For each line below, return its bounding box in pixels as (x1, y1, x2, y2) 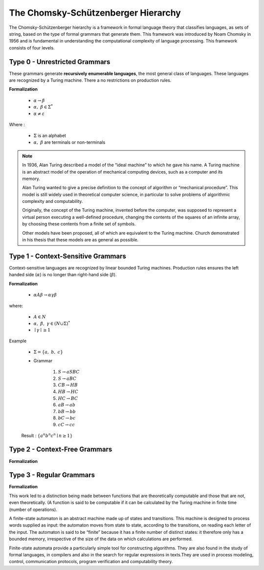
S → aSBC (58, 369, 80, 375)
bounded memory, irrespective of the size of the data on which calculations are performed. (9, 536, 193, 542)
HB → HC (58, 389, 78, 395)
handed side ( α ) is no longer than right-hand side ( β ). (9, 272, 117, 278)
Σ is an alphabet (33, 132, 66, 138)
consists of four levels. (9, 44, 55, 51)
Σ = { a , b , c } (33, 350, 64, 355)
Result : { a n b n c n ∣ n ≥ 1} (21, 432, 73, 438)
